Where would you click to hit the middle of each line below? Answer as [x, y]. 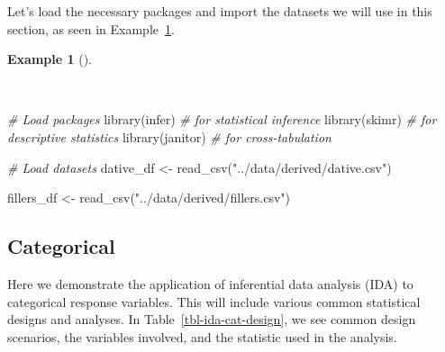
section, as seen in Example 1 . [91, 28]
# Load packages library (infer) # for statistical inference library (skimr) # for [222, 119]
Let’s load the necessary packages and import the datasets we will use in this [220, 11]
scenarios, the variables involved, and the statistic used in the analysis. [202, 336]
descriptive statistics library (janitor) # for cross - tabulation [169, 136]
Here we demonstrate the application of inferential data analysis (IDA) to [210, 283]
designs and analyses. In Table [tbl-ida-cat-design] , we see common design [212, 319]
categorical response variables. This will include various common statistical [214, 301]
